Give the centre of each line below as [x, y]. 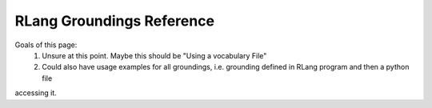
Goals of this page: [46, 45]
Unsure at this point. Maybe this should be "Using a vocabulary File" [154, 55]
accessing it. [36, 93]
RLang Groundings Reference [115, 21]
